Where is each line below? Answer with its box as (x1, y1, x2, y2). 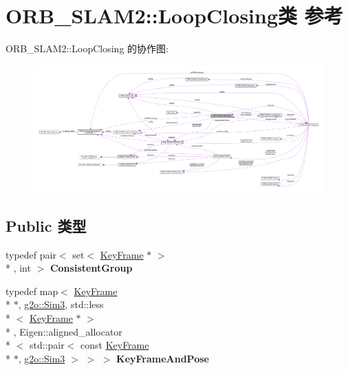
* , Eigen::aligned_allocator (6, 324, 122, 338)
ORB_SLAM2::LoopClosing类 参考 (6, 1, 343, 30)
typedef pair (6, 247, 56, 261)
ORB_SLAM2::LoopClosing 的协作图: (6, 41, 168, 56)
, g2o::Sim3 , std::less (18, 297, 104, 312)
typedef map (6, 283, 58, 298)
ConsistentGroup (50, 261, 133, 275)
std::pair (29, 338, 65, 352)
